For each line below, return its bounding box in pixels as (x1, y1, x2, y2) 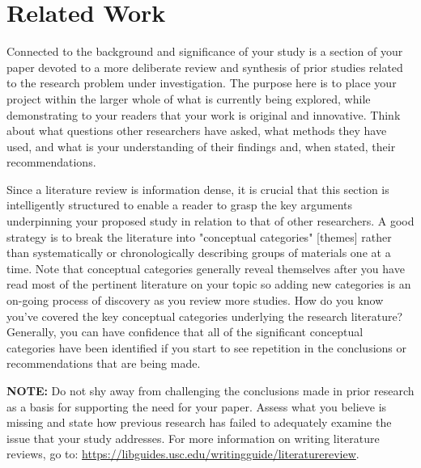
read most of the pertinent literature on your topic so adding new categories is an (6, 276, 411, 293)
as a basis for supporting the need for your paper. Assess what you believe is (6, 398, 387, 415)
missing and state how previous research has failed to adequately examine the (6, 414, 392, 431)
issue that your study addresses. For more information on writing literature (6, 429, 380, 446)
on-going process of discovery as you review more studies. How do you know (6, 292, 384, 309)
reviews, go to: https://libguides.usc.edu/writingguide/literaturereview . (6, 445, 359, 462)
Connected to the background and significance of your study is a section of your (6, 43, 403, 60)
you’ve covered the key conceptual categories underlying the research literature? (6, 307, 403, 324)
